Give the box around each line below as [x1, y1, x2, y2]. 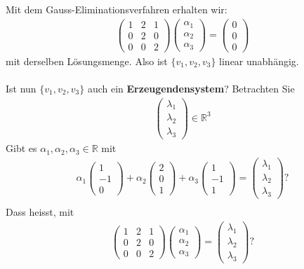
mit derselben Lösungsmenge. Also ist [6, 53, 168, 68]
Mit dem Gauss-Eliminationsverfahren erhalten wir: [6, 2, 227, 16]
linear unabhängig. [219, 53, 299, 68]
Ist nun [6, 81, 37, 95]
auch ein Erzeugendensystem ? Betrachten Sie [87, 81, 295, 95]
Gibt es [6, 141, 37, 156]
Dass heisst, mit [6, 205, 74, 219]
